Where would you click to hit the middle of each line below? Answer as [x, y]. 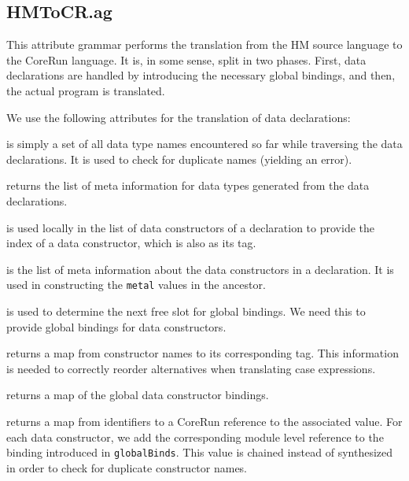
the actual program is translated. [86, 90]
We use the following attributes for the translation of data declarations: [179, 117]
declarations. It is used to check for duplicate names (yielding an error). [179, 159]
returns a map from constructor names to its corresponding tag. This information [203, 353]
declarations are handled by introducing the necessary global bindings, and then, [201, 75]
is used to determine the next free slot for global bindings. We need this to [186, 311]
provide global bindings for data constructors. [116, 326]
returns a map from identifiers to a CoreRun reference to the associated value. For [204, 421]
